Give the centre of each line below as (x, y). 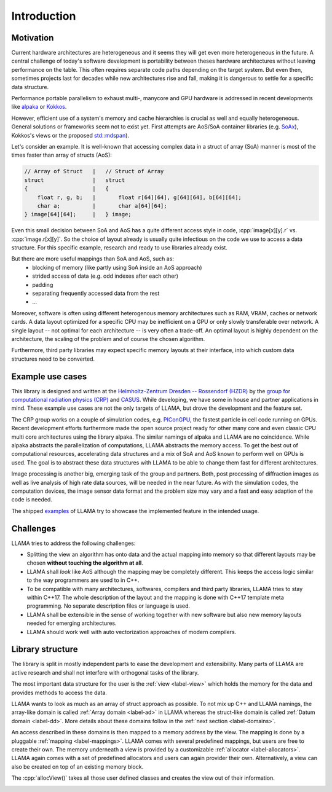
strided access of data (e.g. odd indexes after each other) (105, 276)
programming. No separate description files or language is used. (109, 606)
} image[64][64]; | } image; (78, 214)
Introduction (44, 16)
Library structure (45, 649)
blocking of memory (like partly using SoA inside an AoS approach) (117, 267)
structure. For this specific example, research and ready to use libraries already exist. (119, 248)
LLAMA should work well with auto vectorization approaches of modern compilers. (132, 632)
